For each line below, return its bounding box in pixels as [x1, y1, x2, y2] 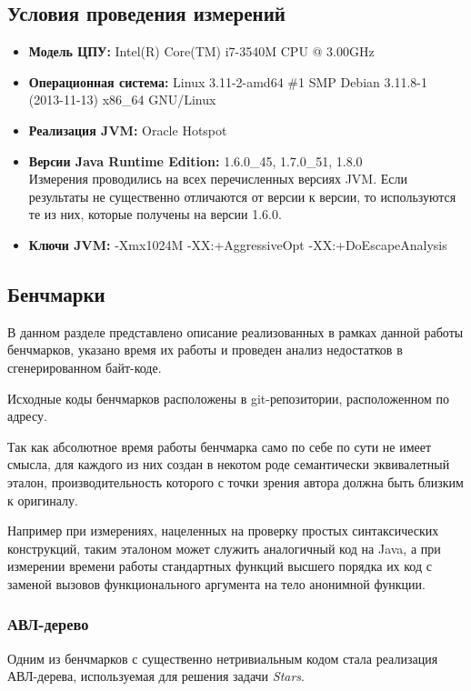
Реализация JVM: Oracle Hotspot [28, 120, 227, 139]
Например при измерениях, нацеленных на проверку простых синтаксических [7, 521, 439, 540]
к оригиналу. [7, 490, 78, 509]
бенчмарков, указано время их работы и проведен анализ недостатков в [7, 340, 403, 359]
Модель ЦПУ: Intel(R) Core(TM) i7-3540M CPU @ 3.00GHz [28, 42, 375, 61]
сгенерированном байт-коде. [7, 357, 162, 376]
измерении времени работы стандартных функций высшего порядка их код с [7, 556, 432, 576]
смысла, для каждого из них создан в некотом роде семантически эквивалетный [7, 455, 450, 474]
